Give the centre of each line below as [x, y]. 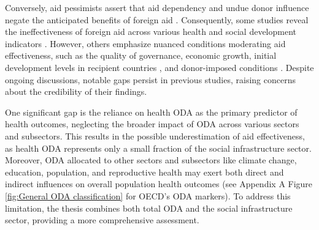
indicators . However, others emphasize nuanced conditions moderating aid [145, 43]
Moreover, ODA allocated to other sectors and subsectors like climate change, [151, 160]
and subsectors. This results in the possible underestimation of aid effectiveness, [155, 135]
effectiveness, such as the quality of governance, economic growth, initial [141, 55]
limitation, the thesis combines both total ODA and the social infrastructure [149, 208]
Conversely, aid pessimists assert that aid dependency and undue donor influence [157, 7]
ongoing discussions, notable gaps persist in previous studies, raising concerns [150, 79]
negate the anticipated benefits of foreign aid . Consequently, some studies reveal [157, 19]
